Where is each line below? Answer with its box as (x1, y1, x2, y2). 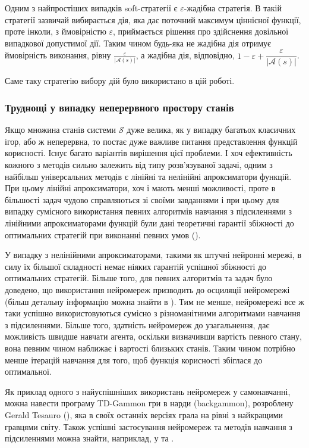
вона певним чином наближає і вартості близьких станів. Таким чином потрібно (5, 341, 295, 354)
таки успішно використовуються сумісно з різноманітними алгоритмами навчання (5, 307, 301, 319)
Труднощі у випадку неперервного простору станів (5, 99, 234, 114)
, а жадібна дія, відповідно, (135, 49, 235, 61)
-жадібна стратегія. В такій (184, 2, 282, 14)
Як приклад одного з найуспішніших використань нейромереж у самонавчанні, (5, 385, 291, 397)
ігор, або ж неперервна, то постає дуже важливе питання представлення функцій (5, 135, 298, 147)
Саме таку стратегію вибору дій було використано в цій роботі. (5, 74, 235, 87)
